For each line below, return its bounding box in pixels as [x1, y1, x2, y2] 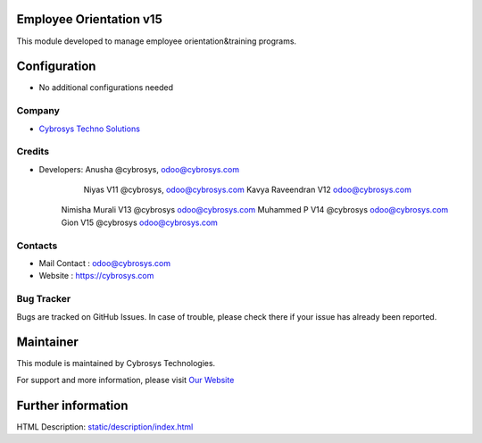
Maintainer [16, 335, 79, 350]
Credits [16, 146, 49, 158]
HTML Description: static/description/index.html [16, 421, 194, 432]
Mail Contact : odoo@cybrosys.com [38, 258, 171, 269]
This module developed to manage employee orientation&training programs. [16, 36, 297, 46]
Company [16, 104, 60, 117]
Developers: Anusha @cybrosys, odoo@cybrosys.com [38, 163, 240, 174]
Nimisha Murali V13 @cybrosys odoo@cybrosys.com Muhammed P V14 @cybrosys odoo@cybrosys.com [61, 205, 449, 215]
